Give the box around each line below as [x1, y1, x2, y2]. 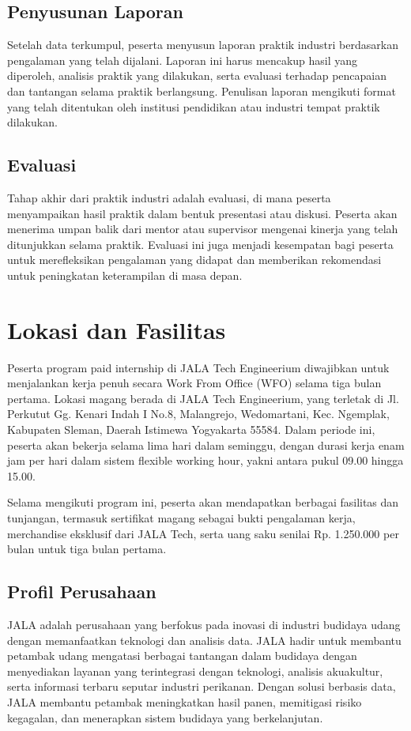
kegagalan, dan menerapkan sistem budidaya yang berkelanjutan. [7, 709, 323, 725]
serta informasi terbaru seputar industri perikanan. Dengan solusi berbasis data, [7, 678, 396, 695]
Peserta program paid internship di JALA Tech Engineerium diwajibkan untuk [7, 359, 390, 375]
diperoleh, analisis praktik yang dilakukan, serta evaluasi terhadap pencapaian [7, 67, 387, 84]
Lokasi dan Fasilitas [7, 313, 226, 345]
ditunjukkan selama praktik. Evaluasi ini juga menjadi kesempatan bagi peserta [7, 236, 394, 252]
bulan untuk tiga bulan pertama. [7, 541, 167, 557]
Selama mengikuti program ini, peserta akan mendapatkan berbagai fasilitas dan [7, 494, 399, 511]
